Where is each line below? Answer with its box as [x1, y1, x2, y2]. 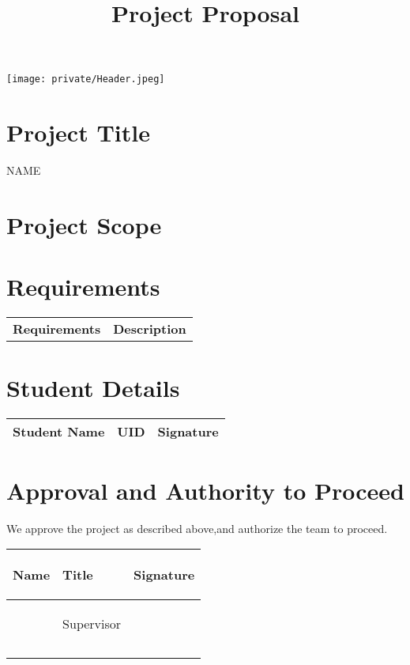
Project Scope [6, 208, 162, 240]
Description [113, 319, 186, 338]
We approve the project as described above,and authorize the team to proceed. [6, 520, 388, 536]
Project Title [6, 116, 150, 149]
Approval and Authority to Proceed [6, 474, 404, 506]
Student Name [13, 422, 105, 441]
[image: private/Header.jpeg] [6, 74, 165, 85]
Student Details [6, 372, 180, 404]
